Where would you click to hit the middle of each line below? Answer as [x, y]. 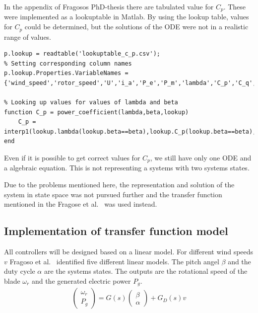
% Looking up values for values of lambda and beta [91, 103]
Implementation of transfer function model [116, 231]
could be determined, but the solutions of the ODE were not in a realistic [136, 27]
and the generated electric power [81, 280]
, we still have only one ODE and [201, 158]
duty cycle [20, 271]
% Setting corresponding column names [68, 63]
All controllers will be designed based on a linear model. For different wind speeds [129, 252]
